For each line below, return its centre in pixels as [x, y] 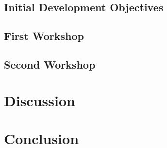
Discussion [40, 100]
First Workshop [44, 36]
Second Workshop [50, 64]
